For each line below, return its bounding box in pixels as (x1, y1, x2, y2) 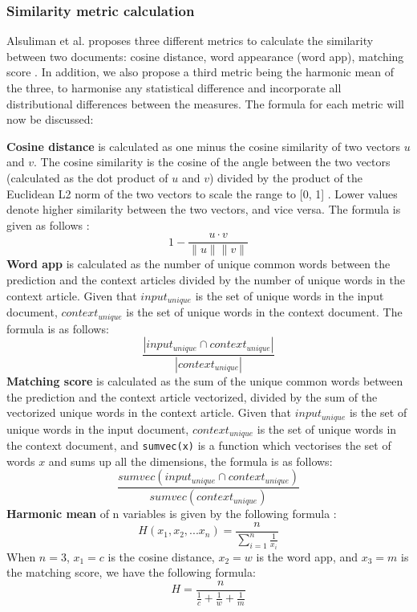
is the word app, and (256, 548, 358, 565)
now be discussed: (6, 111, 94, 128)
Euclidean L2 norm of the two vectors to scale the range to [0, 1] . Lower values (6, 185, 398, 202)
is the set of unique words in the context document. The (126, 304, 403, 320)
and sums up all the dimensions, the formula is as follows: (48, 452, 333, 469)
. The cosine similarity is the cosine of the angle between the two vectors (34, 153, 391, 170)
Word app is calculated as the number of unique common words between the (6, 255, 391, 272)
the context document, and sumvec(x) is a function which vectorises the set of (6, 437, 391, 454)
